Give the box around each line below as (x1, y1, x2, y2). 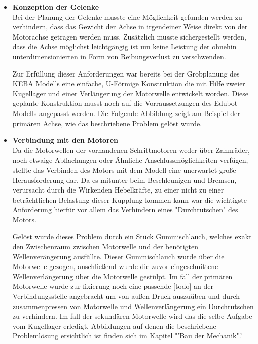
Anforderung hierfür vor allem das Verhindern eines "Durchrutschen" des (12, 204, 238, 215)
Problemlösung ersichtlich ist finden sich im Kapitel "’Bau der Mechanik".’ (12, 330, 242, 341)
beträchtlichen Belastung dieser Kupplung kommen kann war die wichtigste (12, 194, 247, 205)
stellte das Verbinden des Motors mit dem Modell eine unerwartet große (12, 164, 236, 175)
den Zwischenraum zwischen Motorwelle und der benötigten (12, 241, 199, 252)
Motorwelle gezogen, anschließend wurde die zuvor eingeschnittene (12, 261, 218, 272)
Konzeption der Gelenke (12, 2, 99, 12)
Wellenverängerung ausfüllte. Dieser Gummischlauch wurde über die (12, 251, 225, 261)
